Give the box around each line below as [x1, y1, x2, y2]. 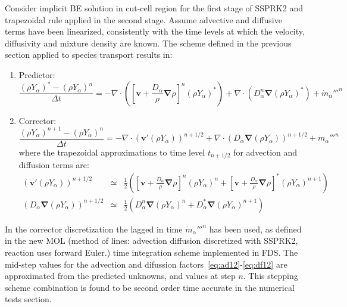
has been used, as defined [209, 222, 302, 235]
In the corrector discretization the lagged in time [5, 222, 183, 235]
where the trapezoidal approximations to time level [18, 145, 205, 158]
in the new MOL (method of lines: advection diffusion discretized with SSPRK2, [5, 234, 298, 247]
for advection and [233, 145, 298, 158]
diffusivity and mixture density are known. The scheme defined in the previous [5, 36, 292, 49]
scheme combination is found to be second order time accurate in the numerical [5, 281, 295, 293]
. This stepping [243, 269, 298, 282]
